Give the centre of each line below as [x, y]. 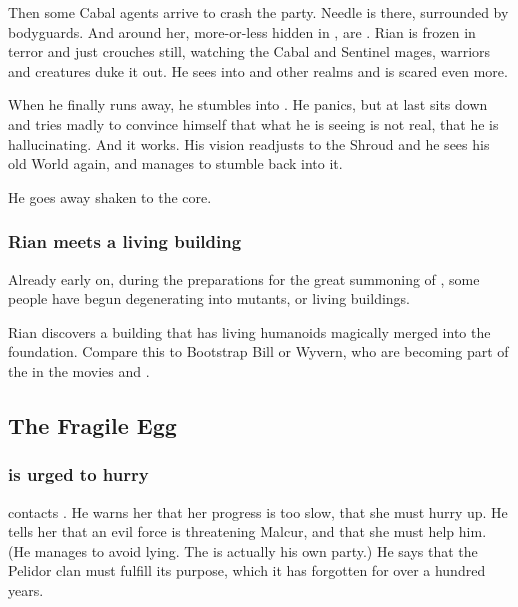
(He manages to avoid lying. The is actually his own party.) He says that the [243, 550]
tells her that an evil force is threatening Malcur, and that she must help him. [247, 531]
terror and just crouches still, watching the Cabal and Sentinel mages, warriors [249, 51]
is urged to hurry [78, 474]
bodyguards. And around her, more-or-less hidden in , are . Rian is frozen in [242, 31]
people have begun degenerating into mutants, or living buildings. [209, 298]
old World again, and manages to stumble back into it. [175, 163]
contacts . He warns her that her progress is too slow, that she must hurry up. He [258, 511]
